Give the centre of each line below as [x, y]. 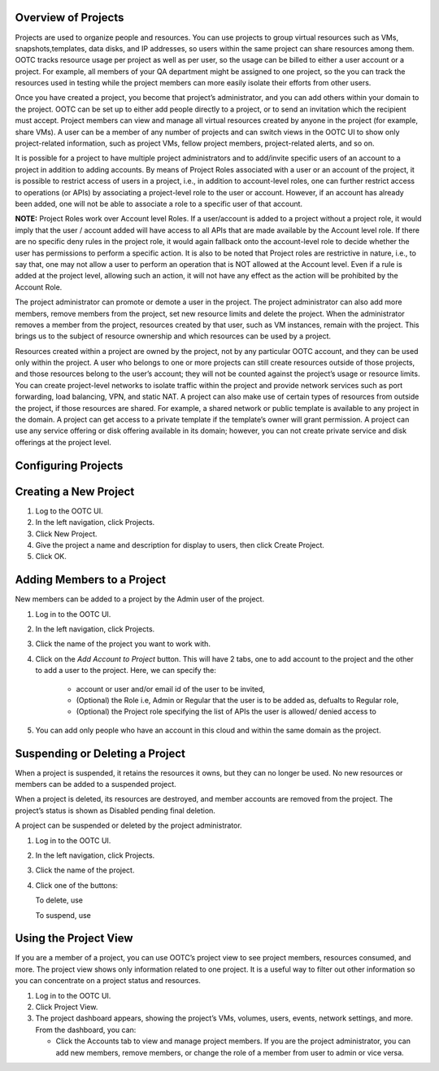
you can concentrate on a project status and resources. [108, 981]
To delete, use [59, 900]
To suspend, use [63, 915]
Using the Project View [74, 939]
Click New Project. [66, 534]
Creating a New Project [75, 491]
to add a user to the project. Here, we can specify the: [126, 671]
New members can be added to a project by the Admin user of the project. [139, 599]
